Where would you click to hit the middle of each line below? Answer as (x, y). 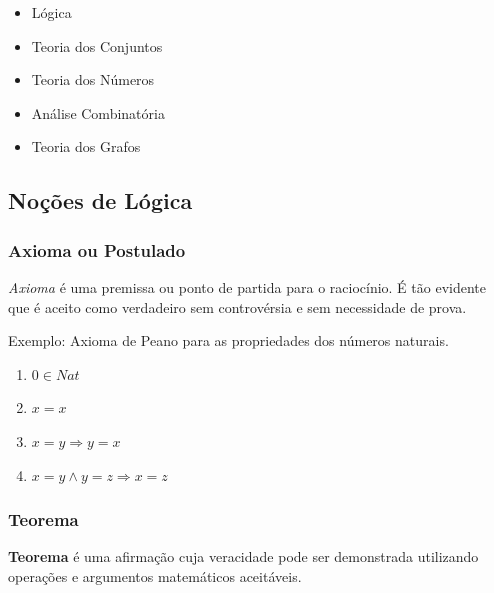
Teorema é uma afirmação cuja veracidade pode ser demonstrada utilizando (243, 556)
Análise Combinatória (98, 112)
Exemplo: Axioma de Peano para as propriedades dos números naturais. (228, 340)
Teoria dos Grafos (86, 146)
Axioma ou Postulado (97, 249)
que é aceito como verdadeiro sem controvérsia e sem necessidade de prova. (237, 306)
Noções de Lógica (100, 200)
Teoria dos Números (93, 79)
